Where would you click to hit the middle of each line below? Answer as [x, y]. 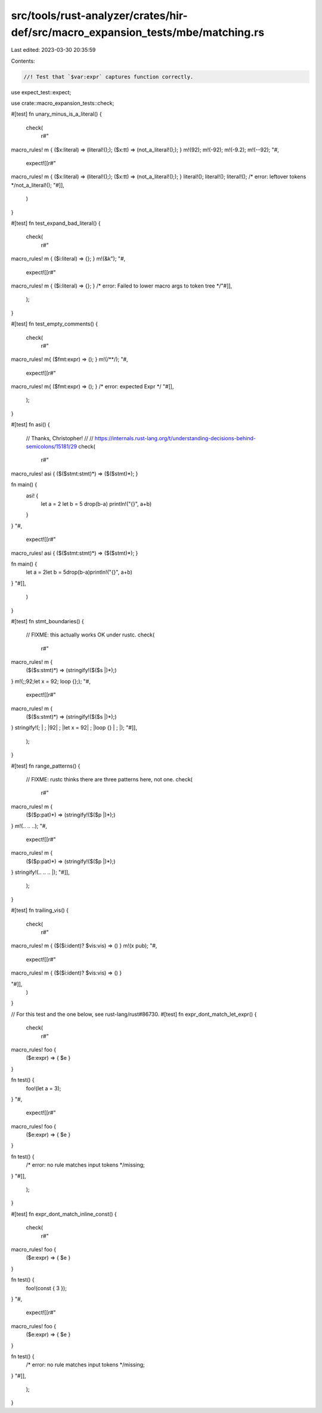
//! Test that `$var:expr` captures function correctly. [109, 77]
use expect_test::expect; [41, 92]
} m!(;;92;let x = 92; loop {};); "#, [51, 681]
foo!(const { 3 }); [46, 1288]
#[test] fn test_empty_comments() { [55, 324]
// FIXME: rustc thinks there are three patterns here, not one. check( [109, 779]
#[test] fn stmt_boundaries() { [48, 621]
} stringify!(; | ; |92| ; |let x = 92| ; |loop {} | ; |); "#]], [74, 728]
